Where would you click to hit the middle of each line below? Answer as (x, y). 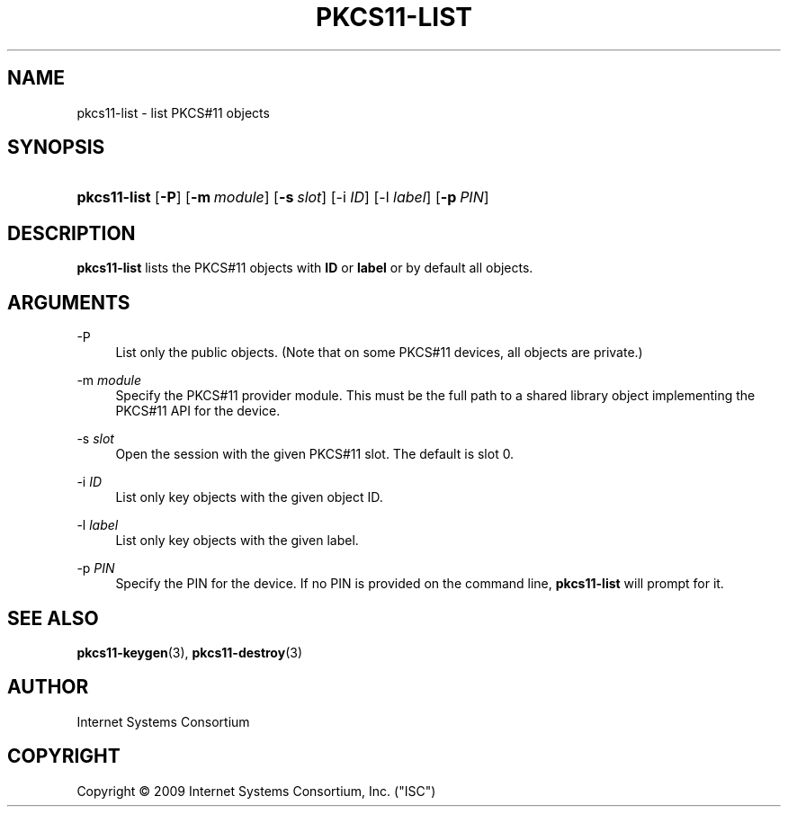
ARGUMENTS (69, 302)
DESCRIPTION (72, 233)
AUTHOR (48, 687)
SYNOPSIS (56, 148)
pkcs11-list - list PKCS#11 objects (173, 112)
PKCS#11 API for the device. (198, 411)
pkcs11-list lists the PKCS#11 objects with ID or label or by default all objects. (305, 268)
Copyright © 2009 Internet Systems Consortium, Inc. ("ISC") (256, 791)
